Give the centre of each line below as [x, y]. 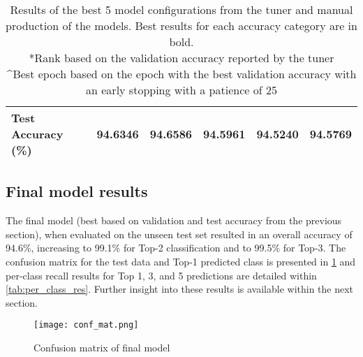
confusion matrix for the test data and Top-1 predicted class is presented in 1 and [181, 261]
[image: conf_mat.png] [86, 325]
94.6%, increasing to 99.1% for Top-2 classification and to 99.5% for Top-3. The [176, 248]
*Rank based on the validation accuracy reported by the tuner [181, 58]
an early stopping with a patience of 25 [181, 90]
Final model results [77, 191]
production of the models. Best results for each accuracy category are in [181, 25]
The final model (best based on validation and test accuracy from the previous [174, 220]
